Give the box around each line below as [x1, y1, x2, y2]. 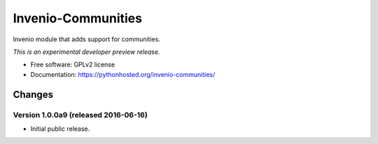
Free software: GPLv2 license [30, 60, 115, 69]
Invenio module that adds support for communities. [13, 35, 161, 43]
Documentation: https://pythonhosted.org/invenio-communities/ [30, 70, 216, 78]
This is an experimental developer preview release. [13, 48, 160, 56]
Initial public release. [30, 124, 90, 133]
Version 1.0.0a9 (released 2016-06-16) [13, 110, 148, 120]
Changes [13, 88, 54, 101]
